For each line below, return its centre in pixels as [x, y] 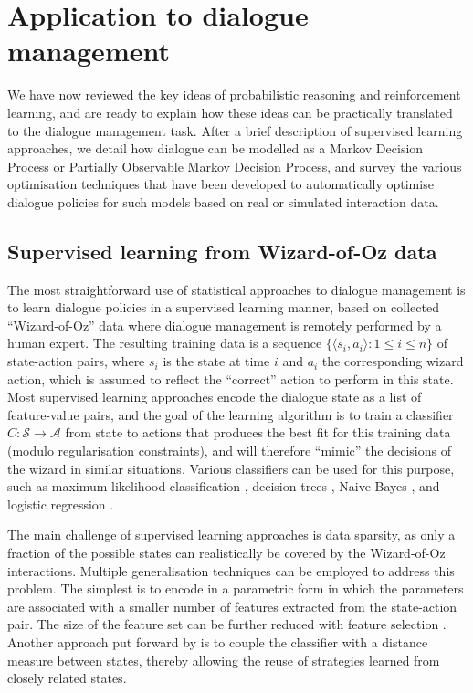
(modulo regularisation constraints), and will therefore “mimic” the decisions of [229, 451]
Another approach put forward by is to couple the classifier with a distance [218, 641]
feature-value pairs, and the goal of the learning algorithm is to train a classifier [231, 414]
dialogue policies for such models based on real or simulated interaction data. [223, 201]
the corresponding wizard [393, 361]
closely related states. [67, 678]
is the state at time [216, 361]
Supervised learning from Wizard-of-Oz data [222, 251]
